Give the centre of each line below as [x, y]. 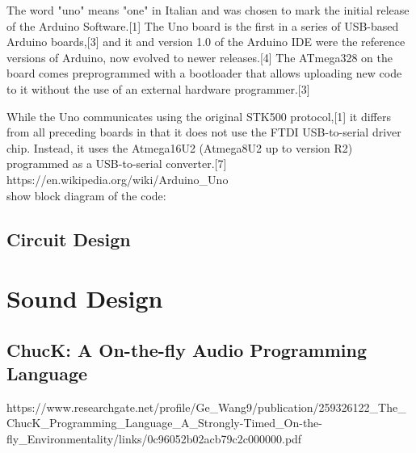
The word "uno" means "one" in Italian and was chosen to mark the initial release [208, 10]
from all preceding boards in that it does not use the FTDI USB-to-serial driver [204, 132]
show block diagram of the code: [86, 195]
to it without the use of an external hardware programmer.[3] [158, 88]
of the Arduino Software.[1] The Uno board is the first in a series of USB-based [203, 25]
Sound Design [85, 298]
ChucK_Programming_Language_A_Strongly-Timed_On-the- [164, 423]
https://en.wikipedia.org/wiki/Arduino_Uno [118, 179]
